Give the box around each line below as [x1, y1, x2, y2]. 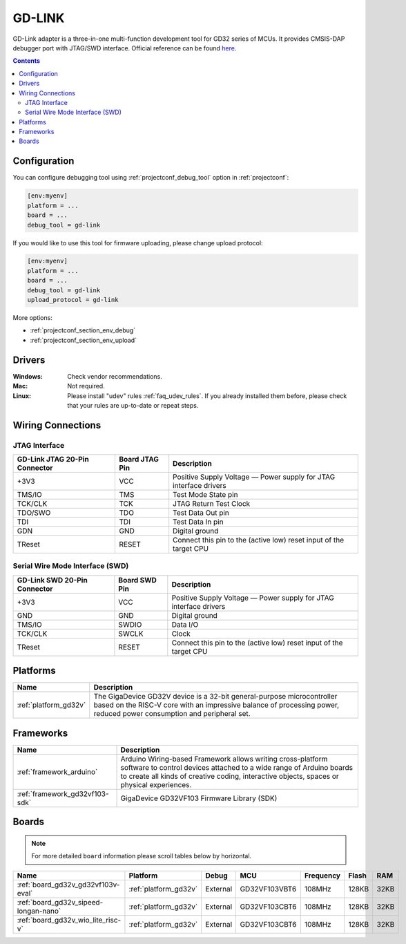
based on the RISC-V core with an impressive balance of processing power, [93, 700, 340, 710]
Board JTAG [119, 455, 159, 464]
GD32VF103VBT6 [240, 884, 297, 894]
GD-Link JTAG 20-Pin [17, 455, 89, 464]
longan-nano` [17, 906, 61, 916]
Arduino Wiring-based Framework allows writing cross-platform [120, 754, 328, 764]
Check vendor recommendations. [67, 372, 162, 380]
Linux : [12, 391, 31, 400]
